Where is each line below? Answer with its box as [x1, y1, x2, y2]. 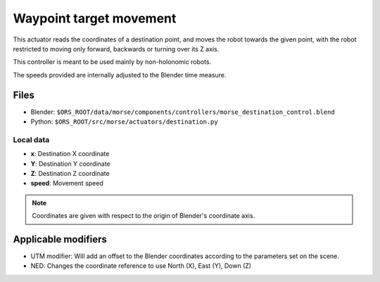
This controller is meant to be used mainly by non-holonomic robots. [13, 58, 212, 66]
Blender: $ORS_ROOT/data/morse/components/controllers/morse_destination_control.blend [30, 108, 336, 116]
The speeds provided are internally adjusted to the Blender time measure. [13, 70, 227, 79]
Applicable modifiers [13, 233, 107, 245]
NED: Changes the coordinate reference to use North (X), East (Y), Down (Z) [30, 262, 252, 270]
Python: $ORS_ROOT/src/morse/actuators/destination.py [30, 117, 218, 126]
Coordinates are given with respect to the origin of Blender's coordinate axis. [32, 212, 255, 220]
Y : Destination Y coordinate [30, 159, 110, 168]
